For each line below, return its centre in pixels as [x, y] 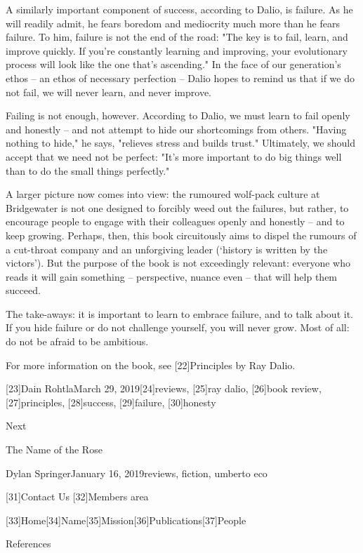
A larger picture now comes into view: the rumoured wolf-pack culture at [163, 194]
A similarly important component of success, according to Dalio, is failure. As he [179, 9]
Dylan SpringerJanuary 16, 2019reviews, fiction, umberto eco [137, 473]
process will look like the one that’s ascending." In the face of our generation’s [173, 64]
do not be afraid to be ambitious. [77, 341]
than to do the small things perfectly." [88, 170]
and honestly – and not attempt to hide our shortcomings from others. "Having [176, 129]
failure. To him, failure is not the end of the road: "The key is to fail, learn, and [177, 37]
